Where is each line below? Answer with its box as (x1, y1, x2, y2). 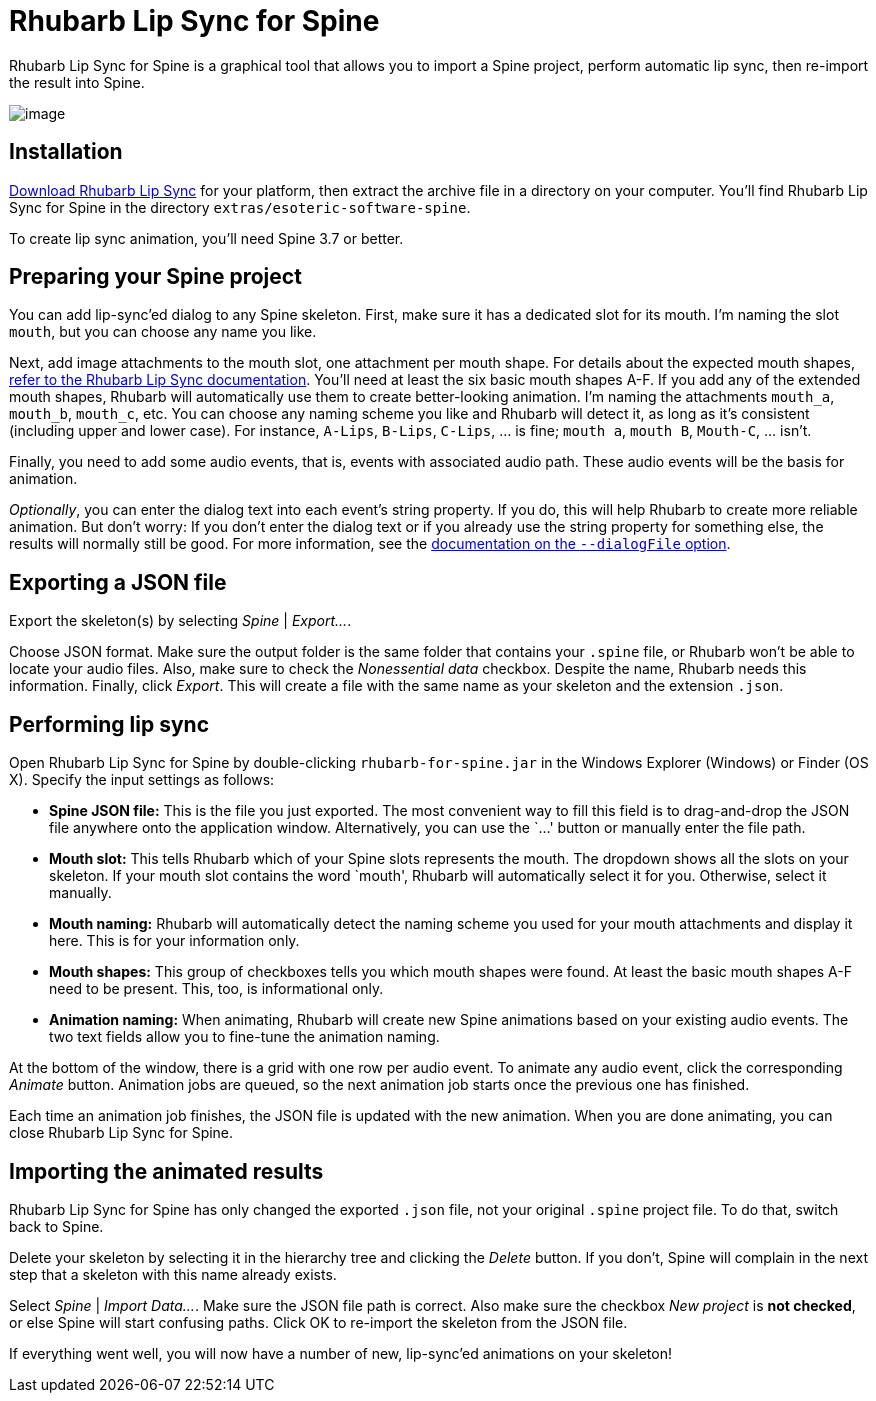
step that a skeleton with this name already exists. (9, 1265, 337, 1283)
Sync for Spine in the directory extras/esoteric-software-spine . (9, 198, 471, 216)
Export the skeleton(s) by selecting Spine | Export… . (9, 612, 352, 630)
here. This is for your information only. (49, 932, 300, 950)
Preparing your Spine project (9, 264, 302, 290)
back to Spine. (9, 1217, 104, 1235)
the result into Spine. (9, 73, 145, 91)
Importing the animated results (9, 1158, 324, 1184)
